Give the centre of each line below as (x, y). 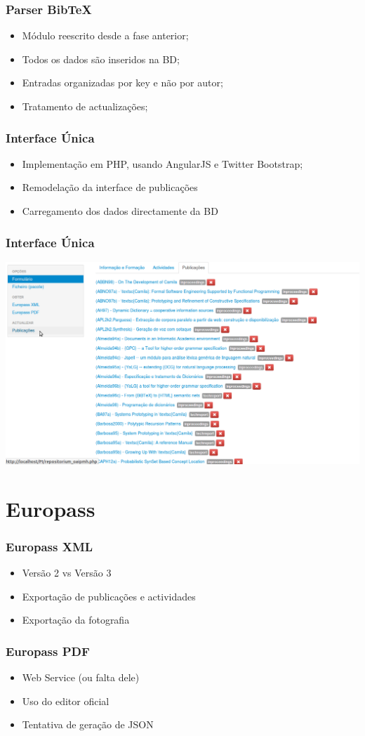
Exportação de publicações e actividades (109, 596)
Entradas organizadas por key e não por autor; (122, 83)
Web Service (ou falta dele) (81, 677)
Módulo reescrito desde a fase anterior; (105, 35)
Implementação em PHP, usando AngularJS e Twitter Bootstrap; (162, 163)
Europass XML (49, 546)
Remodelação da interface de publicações (110, 187)
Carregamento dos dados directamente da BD (120, 211)
